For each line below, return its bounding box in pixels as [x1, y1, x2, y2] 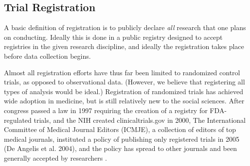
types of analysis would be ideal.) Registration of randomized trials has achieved [4, 86, 243, 96]
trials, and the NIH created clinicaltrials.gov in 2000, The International [34, 115, 246, 125]
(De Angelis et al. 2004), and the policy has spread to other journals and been [4, 143, 237, 153]
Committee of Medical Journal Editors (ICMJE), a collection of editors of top [4, 124, 236, 134]
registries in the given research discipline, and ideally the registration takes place [4, 41, 244, 51]
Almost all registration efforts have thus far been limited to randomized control [4, 67, 240, 77]
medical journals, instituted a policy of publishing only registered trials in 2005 [4, 133, 239, 144]
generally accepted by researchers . [4, 152, 107, 163]
